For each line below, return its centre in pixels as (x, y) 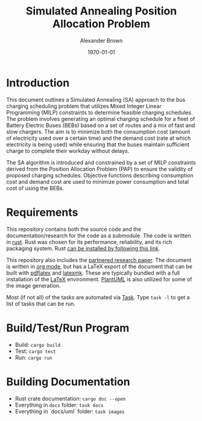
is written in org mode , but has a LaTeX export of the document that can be (99, 266)
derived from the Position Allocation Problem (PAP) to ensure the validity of (99, 169)
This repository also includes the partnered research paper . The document (99, 260)
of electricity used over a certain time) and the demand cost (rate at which (99, 138)
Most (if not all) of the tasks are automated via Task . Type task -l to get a (98, 297)
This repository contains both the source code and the (74, 229)
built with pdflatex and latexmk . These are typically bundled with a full (93, 273)
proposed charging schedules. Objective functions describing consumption (100, 175)
